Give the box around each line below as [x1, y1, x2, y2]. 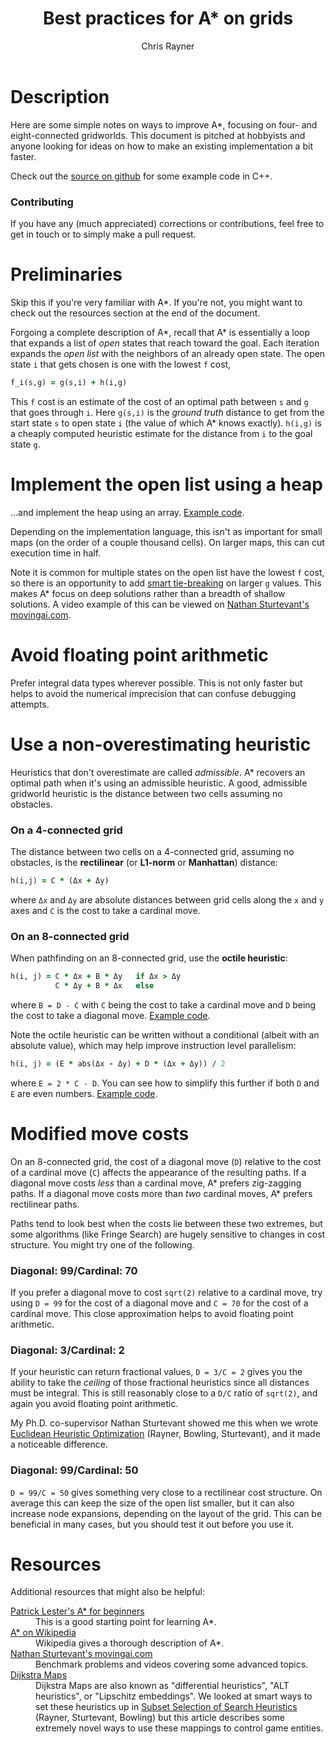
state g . [10, 438, 41, 450]
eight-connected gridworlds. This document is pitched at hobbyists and [10, 129, 306, 141]
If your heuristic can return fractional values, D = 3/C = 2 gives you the [10, 1366, 303, 1378]
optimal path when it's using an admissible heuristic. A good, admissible [10, 777, 308, 789]
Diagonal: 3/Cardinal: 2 [10, 1343, 125, 1357]
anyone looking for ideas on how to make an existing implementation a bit [10, 140, 313, 152]
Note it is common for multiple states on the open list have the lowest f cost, [10, 566, 325, 578]
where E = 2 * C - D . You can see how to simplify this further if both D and [10, 1077, 320, 1089]
